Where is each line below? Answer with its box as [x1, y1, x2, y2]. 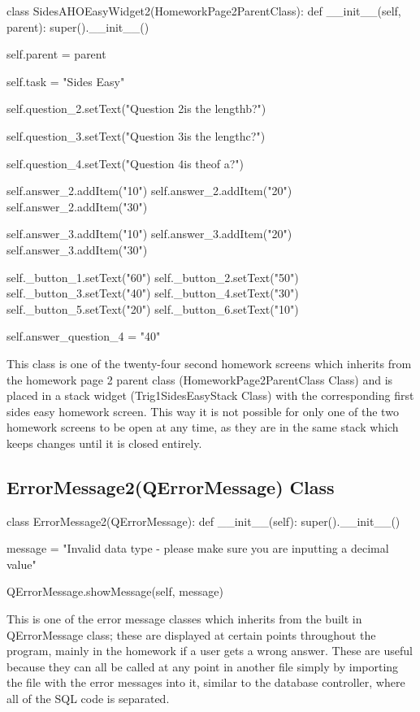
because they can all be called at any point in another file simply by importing [6, 658, 399, 675]
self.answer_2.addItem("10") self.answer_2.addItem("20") [6, 182, 292, 199]
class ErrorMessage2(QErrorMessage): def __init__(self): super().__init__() [6, 512, 401, 529]
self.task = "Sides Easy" [6, 72, 125, 89]
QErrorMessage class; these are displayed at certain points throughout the [6, 626, 376, 643]
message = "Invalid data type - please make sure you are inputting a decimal [6, 540, 389, 557]
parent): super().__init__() [6, 18, 149, 35]
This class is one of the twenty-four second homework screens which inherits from [6, 354, 412, 371]
